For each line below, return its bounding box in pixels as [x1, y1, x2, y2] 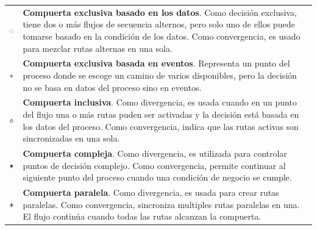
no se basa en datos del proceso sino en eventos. [23, 81, 202, 93]
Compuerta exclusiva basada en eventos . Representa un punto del [23, 57, 290, 70]
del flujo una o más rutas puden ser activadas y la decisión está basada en [23, 108, 299, 120]
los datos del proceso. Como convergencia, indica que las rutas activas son [23, 120, 299, 132]
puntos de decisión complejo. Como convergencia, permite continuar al [23, 159, 286, 171]
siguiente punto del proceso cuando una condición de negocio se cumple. [23, 171, 292, 184]
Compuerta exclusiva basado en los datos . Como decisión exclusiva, [23, 5, 297, 18]
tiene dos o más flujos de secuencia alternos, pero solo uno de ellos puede [23, 18, 295, 31]
